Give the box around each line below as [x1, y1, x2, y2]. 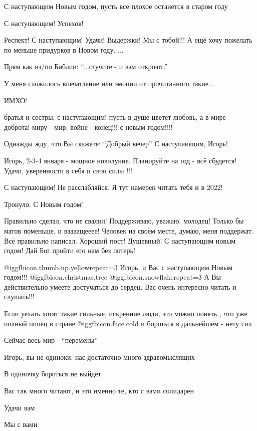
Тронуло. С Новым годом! [4, 198, 83, 209]
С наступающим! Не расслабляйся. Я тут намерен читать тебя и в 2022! [4, 182, 223, 192]
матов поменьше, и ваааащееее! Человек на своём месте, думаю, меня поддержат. [4, 225, 253, 236]
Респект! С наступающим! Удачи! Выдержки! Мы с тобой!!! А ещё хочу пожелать [4, 35, 252, 45]
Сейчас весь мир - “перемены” [4, 335, 98, 345]
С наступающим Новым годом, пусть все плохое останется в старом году [4, 1, 228, 11]
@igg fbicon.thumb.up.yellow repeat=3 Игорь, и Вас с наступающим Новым [4, 262, 233, 272]
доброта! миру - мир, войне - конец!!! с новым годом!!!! [4, 121, 173, 132]
